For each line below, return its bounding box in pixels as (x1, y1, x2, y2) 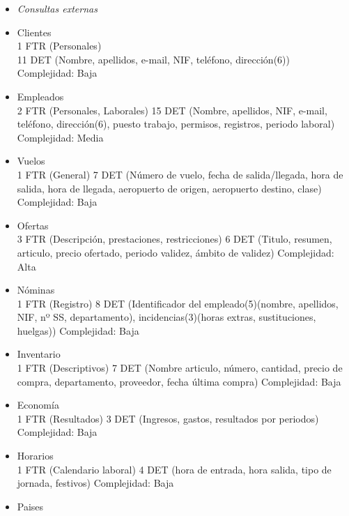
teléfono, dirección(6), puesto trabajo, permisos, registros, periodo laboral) (17, 116, 335, 131)
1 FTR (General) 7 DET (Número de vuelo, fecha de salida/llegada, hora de (17, 167, 343, 181)
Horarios (17, 448, 54, 463)
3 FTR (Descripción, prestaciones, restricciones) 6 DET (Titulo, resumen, (17, 232, 332, 246)
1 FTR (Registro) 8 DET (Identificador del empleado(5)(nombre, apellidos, (17, 296, 339, 310)
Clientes (17, 24, 52, 39)
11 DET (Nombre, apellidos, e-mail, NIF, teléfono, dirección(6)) (17, 52, 290, 66)
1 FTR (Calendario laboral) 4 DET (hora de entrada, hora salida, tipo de (17, 462, 332, 476)
